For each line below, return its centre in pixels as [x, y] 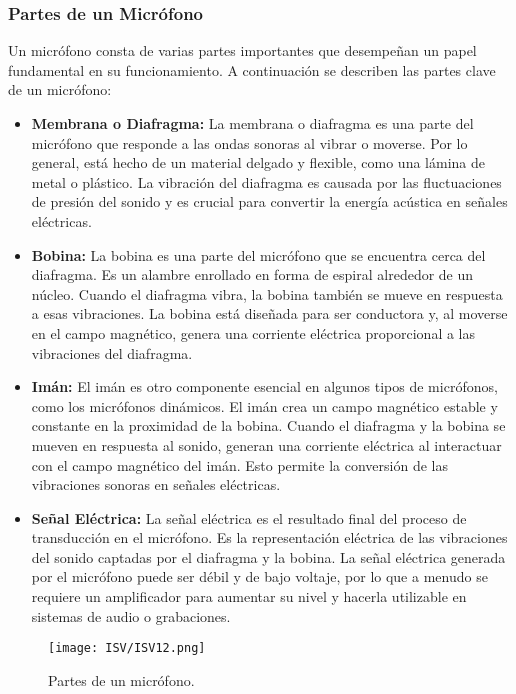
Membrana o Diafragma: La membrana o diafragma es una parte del [252, 123]
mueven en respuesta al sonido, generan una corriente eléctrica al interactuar [266, 444]
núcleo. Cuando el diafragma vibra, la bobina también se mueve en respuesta [267, 293]
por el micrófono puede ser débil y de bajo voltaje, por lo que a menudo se [259, 576]
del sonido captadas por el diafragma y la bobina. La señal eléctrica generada [268, 556]
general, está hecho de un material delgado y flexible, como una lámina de [258, 162]
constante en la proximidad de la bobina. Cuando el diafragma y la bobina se [268, 425]
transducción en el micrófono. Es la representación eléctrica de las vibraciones [269, 537]
